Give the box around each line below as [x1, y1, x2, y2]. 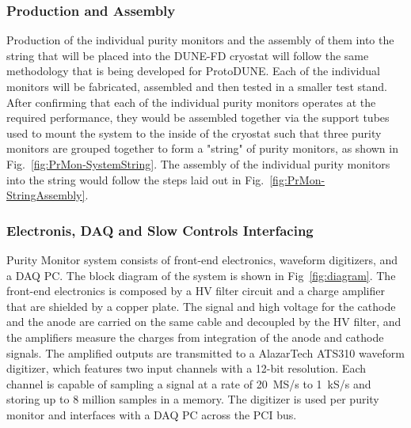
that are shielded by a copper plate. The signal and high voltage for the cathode [6, 297, 396, 314]
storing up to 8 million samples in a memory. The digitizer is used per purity [6, 391, 379, 407]
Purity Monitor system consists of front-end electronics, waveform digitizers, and [6, 251, 398, 267]
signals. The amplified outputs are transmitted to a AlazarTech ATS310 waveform [6, 344, 405, 361]
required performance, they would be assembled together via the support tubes [6, 109, 390, 126]
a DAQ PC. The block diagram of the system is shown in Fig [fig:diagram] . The [6, 267, 396, 283]
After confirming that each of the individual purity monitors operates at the [6, 93, 376, 110]
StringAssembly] [6, 187, 86, 203]
